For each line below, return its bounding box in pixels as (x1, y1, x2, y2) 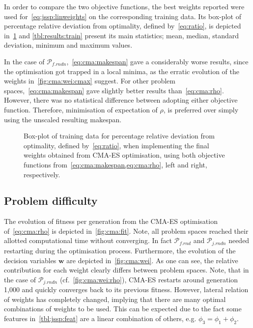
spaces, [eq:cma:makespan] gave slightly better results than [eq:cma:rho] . (4, 85, 224, 95)
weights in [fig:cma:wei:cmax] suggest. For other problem (4, 76, 175, 86)
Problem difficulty (4, 193, 98, 208)
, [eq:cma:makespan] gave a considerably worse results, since (66, 56, 249, 66)
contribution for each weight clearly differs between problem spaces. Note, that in (4, 265, 249, 275)
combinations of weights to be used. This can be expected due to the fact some (4, 303, 242, 314)
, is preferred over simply (163, 104, 239, 114)
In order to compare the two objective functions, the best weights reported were (4, 1, 245, 11)
